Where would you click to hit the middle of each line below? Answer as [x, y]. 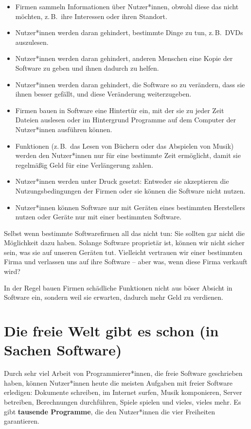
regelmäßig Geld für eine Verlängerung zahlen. [84, 165]
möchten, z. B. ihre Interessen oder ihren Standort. [91, 16]
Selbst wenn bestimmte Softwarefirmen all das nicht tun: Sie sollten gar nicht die [125, 233]
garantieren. [22, 421]
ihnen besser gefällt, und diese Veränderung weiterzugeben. [103, 94]
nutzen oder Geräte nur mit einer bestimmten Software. [98, 217]
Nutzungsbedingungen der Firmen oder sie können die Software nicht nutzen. [130, 190]
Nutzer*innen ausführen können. [64, 129]
